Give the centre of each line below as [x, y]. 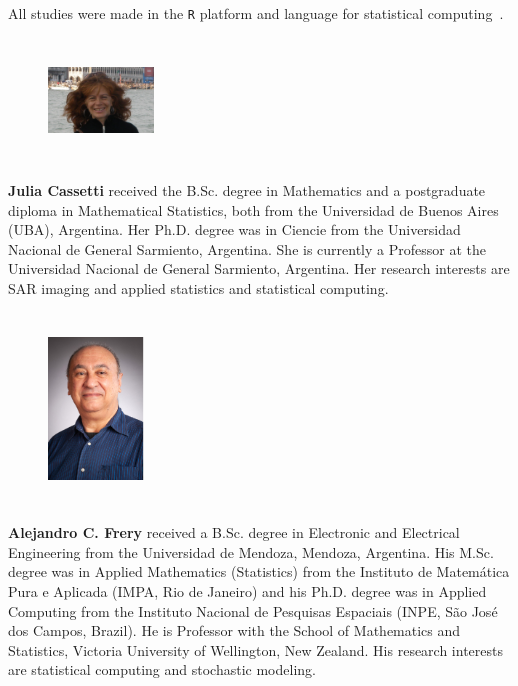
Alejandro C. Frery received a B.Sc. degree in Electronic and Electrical [234, 532]
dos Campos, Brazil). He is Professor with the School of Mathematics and [234, 630]
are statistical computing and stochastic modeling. [162, 669]
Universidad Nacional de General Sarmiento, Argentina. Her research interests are [259, 268]
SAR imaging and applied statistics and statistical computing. [198, 288]
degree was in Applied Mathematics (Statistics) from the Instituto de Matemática [259, 571]
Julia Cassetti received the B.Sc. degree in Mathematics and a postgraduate [247, 190]
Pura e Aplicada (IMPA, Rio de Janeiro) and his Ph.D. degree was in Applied [247, 590]
